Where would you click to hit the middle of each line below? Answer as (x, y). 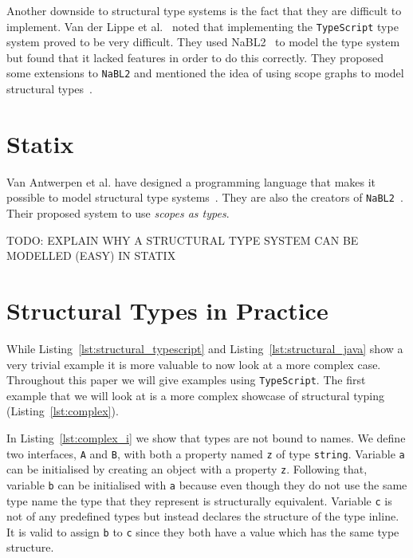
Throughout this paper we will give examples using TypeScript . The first (186, 380)
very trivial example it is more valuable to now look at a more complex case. (194, 364)
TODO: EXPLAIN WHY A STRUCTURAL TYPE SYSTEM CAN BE (183, 240)
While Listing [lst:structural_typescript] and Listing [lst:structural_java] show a (205, 348)
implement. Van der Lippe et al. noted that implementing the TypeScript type (203, 26)
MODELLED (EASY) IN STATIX (91, 255)
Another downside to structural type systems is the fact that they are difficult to (204, 10)
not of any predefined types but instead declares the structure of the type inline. (203, 516)
